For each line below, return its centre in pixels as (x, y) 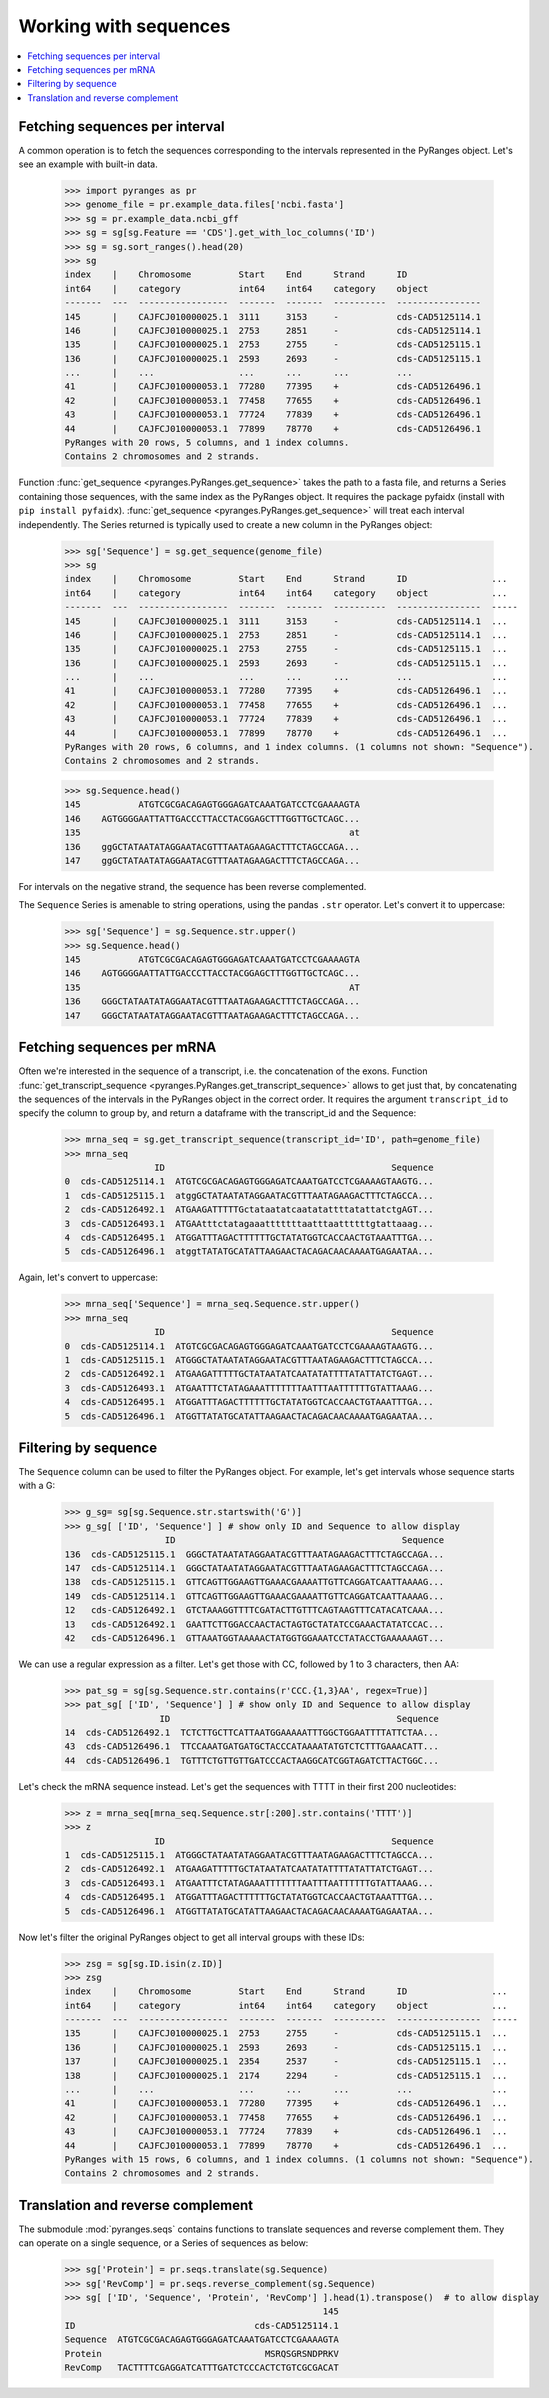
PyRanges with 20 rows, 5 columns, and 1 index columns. (207, 443)
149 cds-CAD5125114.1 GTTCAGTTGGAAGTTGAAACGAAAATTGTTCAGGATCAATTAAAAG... (254, 1596)
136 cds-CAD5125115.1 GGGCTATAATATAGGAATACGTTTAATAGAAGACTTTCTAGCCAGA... (254, 1554)
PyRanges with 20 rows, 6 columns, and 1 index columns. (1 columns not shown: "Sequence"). (299, 747)
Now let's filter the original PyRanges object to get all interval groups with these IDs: (191, 1937)
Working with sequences (124, 26)
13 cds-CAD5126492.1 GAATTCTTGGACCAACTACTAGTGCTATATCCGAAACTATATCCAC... (254, 1624)
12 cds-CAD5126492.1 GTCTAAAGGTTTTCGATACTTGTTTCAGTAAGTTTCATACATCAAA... (254, 1610)
